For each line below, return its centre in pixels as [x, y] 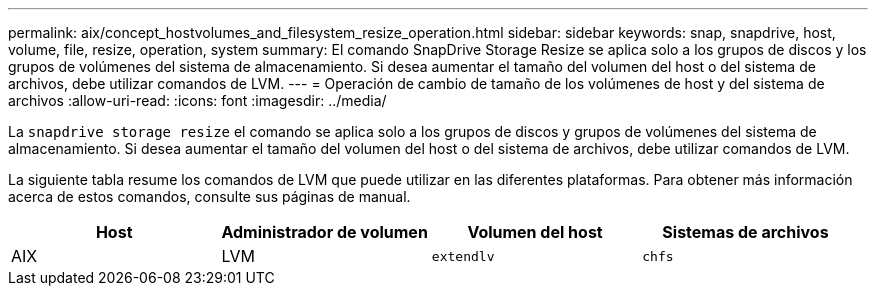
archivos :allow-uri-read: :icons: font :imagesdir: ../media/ [197, 100]
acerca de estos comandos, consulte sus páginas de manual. [209, 196]
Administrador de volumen [324, 232]
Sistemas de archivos [745, 232]
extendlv [463, 256]
